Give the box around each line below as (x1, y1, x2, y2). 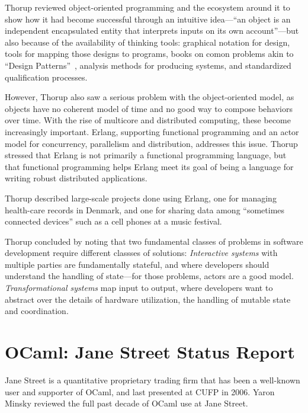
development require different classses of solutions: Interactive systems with (5, 246, 278, 259)
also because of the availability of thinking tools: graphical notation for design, (5, 36, 290, 48)
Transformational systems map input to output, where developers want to (5, 281, 273, 294)
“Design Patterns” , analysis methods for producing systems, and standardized (5, 59, 291, 71)
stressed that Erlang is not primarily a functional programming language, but (5, 149, 287, 161)
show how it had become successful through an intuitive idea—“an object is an (5, 12, 291, 25)
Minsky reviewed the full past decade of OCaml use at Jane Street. (5, 397, 248, 409)
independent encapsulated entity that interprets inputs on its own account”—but (5, 24, 299, 37)
